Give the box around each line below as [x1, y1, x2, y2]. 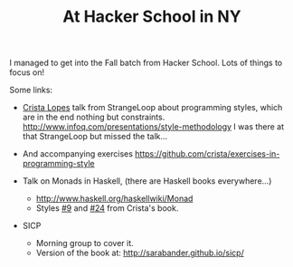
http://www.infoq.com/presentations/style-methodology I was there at [22, 121, 285, 132]
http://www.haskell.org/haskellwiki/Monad [35, 193, 194, 205]
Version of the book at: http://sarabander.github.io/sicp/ [35, 247, 244, 259]
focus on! [9, 67, 45, 78]
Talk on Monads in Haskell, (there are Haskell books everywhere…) [22, 176, 272, 186]
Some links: [9, 84, 52, 96]
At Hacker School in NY [62, 6, 241, 27]
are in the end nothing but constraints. [22, 111, 165, 123]
